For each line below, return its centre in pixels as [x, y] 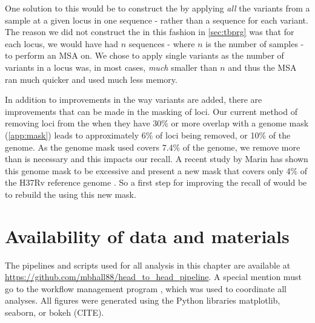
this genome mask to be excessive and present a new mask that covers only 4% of [156, 170]
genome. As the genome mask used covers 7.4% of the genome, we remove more [153, 147]
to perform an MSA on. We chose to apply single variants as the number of [144, 55]
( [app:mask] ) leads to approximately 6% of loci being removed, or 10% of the [148, 135]
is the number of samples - [255, 43]
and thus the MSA [262, 67]
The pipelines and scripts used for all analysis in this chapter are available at [148, 265]
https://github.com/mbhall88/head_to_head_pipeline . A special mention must [153, 277]
